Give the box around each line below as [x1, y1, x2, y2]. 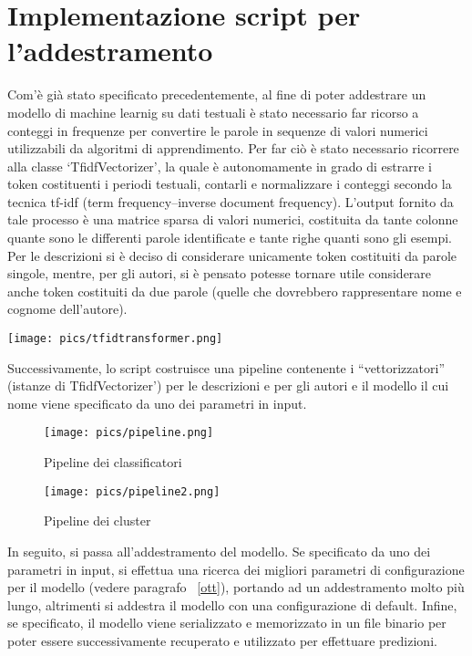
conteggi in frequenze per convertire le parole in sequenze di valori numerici [7, 120, 428, 140]
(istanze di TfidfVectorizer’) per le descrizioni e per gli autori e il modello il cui [7, 376, 449, 395]
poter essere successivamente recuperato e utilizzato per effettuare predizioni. [7, 630, 437, 650]
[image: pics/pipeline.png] [44, 426, 214, 440]
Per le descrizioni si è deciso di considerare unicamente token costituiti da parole [7, 245, 457, 265]
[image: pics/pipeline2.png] [44, 484, 221, 498]
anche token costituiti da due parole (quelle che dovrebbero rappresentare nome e [7, 281, 462, 300]
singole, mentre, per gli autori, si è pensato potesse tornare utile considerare [7, 264, 432, 283]
